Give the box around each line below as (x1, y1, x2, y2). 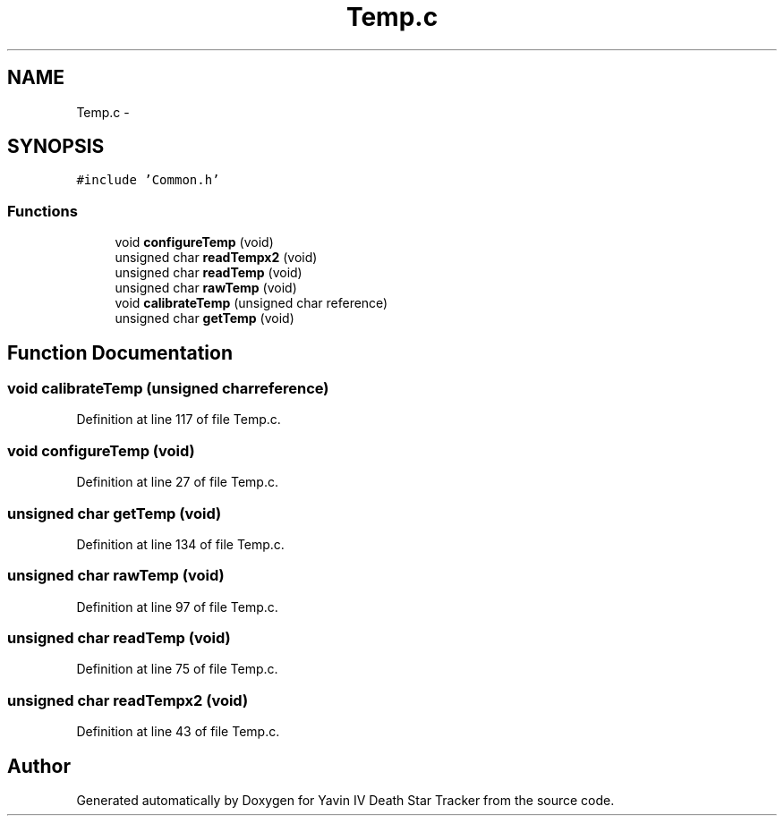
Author (7, 754, 71, 777)
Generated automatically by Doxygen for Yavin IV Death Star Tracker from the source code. (76, 793, 615, 808)
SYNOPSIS (7, 135, 105, 158)
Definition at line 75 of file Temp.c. (76, 661, 278, 677)
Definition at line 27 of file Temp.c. (76, 474, 278, 490)
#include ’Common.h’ (76, 173, 220, 188)
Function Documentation (7, 341, 233, 364)
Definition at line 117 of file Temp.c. (76, 411, 281, 428)
